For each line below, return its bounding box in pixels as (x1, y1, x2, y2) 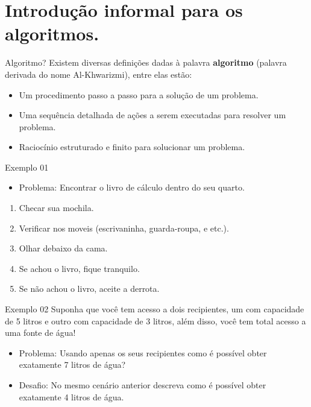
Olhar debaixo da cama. (19, 242, 108, 254)
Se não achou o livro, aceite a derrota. (19, 282, 160, 295)
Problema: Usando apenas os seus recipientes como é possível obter (19, 346, 267, 359)
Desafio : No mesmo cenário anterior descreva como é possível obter (19, 379, 266, 391)
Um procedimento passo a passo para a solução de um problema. (19, 88, 259, 101)
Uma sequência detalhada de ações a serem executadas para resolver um (19, 109, 286, 121)
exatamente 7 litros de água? (19, 358, 126, 371)
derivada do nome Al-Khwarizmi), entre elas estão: (5, 68, 192, 80)
